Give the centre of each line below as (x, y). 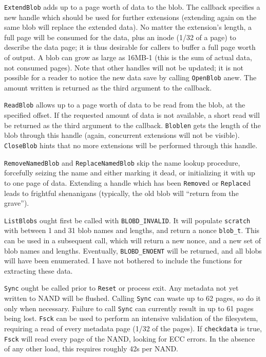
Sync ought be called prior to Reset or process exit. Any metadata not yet (121, 288)
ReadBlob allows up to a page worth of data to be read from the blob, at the (125, 105)
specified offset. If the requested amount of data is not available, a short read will (132, 115)
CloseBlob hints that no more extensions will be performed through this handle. (131, 145)
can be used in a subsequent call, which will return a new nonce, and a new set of (133, 240)
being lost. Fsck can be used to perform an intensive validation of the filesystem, (131, 318)
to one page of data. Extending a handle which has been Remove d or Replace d (127, 182)
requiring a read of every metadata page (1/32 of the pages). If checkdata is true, (133, 328)
